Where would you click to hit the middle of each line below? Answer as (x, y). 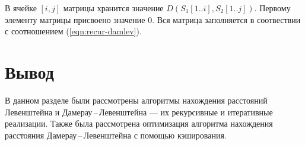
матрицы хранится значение (113, 8)
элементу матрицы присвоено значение (75, 19)
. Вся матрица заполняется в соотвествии (226, 19)
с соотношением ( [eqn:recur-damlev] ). (73, 31)
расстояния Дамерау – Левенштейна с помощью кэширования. (116, 135)
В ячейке (21, 8)
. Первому (272, 8)
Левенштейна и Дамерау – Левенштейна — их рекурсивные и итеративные (139, 112)
